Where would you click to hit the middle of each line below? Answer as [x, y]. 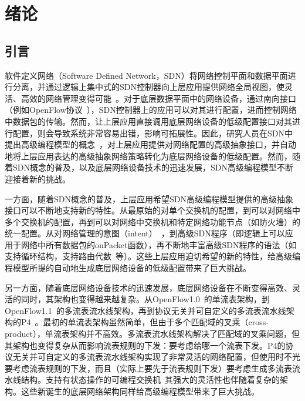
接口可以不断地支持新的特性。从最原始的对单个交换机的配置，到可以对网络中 [152, 210]
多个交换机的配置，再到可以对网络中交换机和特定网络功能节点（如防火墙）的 [152, 221]
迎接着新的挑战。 [38, 178]
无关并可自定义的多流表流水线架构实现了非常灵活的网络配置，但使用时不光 [156, 357]
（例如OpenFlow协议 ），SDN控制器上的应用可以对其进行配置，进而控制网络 [151, 110]
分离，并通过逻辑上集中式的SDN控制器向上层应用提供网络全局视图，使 [148, 87]
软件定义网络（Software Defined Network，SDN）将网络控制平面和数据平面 [146, 75]
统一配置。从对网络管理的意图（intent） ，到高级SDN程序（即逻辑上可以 [145, 233]
